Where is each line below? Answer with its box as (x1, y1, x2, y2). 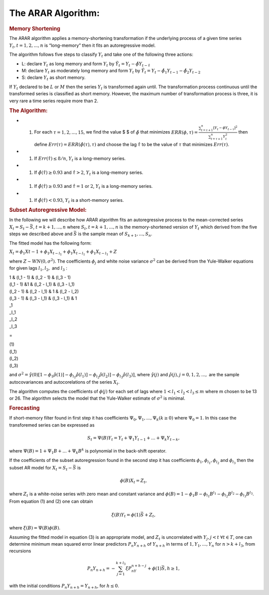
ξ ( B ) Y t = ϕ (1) (111, 512, 141, 519)
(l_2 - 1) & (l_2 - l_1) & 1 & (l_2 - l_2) (9, 288, 79, 294)
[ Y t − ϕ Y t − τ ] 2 (213, 125, 238, 131)
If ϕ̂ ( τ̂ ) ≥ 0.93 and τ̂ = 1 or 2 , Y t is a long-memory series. (34, 183, 153, 190)
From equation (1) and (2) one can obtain (9, 498, 93, 504)
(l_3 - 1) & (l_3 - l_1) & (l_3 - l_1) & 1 (9, 296, 77, 301)
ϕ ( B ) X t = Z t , (120, 478, 147, 484)
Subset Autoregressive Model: (9, 207, 87, 214)
